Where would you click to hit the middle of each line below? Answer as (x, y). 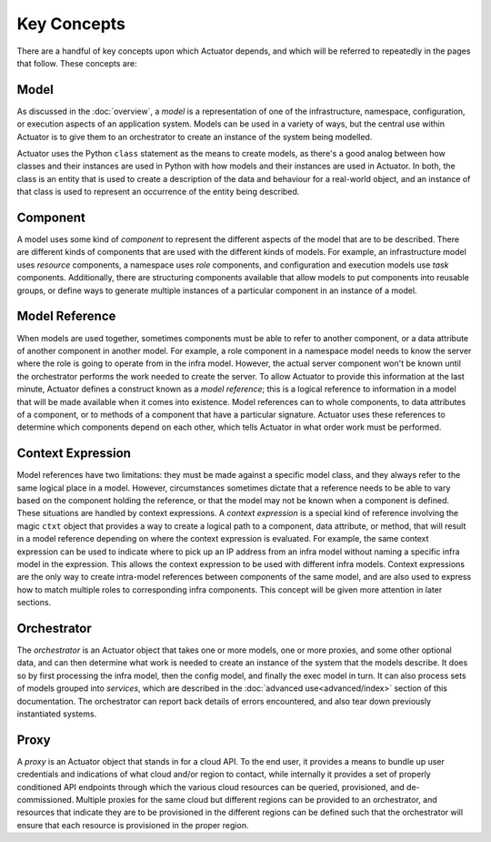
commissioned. (45, 800)
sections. (34, 603)
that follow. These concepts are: (77, 63)
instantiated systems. (57, 714)
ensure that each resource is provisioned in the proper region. (133, 825)
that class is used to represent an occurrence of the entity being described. (158, 192)
